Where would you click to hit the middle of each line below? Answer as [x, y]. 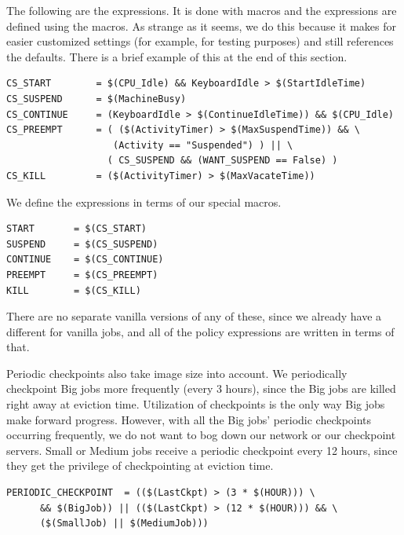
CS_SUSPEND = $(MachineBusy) [96, 99]
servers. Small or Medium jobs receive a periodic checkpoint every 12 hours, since [202, 450]
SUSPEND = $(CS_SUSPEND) [82, 244]
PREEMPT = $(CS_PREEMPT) [82, 275]
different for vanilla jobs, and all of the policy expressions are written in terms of [200, 331]
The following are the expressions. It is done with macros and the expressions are [202, 10]
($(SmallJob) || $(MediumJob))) [124, 524]
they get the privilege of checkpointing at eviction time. [140, 465]
